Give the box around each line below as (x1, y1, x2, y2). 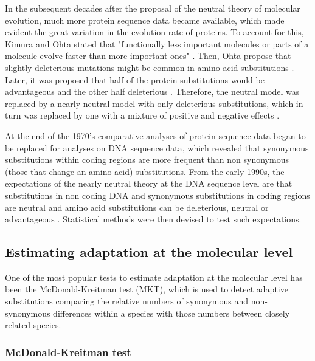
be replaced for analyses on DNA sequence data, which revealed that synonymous (5, 141, 309, 154)
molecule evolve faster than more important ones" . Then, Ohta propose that (5, 49, 291, 62)
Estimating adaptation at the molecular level (5, 242, 293, 261)
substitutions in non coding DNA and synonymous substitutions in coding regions (5, 188, 310, 201)
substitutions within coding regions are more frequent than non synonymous (5, 153, 289, 166)
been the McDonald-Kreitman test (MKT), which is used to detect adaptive (5, 283, 288, 295)
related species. (5, 318, 61, 331)
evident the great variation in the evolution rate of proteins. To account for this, (5, 26, 304, 38)
